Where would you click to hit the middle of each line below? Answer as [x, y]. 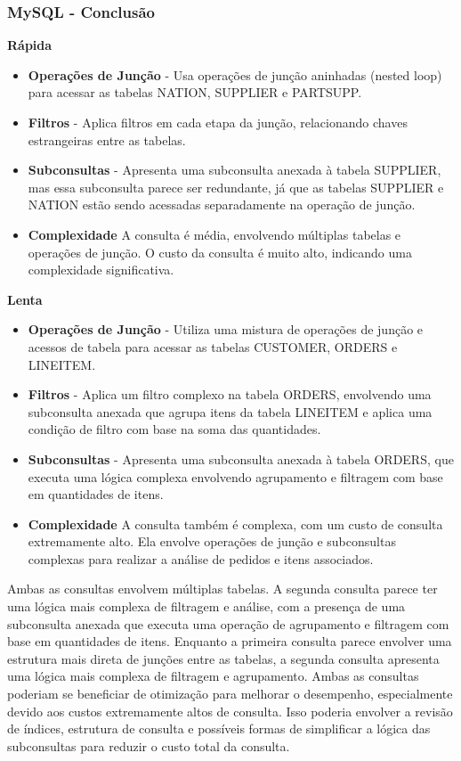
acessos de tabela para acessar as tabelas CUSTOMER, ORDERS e [213, 346]
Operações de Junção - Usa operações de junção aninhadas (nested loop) [235, 74]
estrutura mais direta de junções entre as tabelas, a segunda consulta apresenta [223, 658]
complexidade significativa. [101, 270]
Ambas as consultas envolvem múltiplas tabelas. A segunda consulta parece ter [222, 589]
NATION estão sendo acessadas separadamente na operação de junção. [222, 205]
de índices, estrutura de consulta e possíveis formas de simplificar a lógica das [219, 728]
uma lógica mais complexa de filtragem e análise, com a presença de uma [206, 606]
